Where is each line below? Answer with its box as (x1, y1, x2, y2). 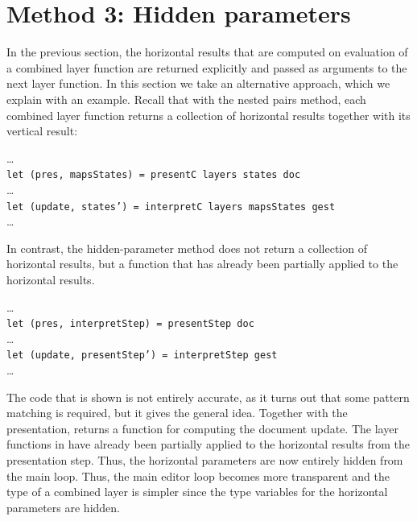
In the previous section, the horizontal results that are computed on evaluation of (6, 43, 408, 60)
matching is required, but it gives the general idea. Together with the (6, 404, 348, 421)
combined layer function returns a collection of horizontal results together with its (6, 106, 411, 123)
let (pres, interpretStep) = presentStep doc (6, 318, 254, 330)
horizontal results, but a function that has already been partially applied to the (6, 255, 398, 272)
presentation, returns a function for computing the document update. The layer (6, 420, 398, 436)
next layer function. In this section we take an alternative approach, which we (6, 75, 390, 92)
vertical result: (6, 122, 78, 139)
